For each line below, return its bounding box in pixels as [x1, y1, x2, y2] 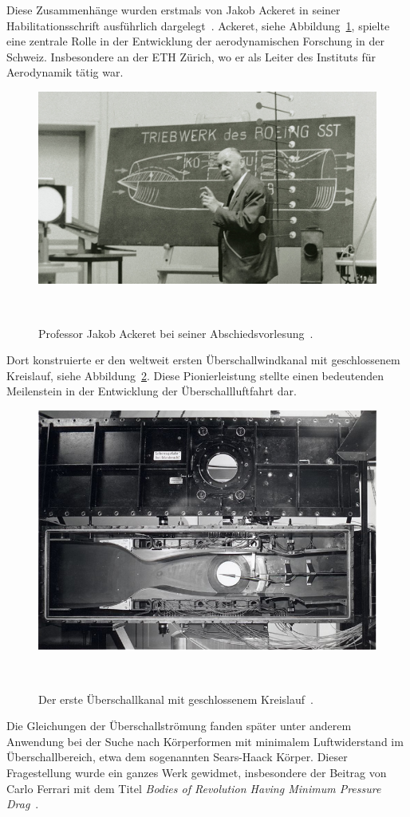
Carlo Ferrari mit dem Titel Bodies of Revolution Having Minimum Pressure [6, 780, 381, 796]
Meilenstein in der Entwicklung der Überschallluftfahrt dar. [6, 383, 297, 399]
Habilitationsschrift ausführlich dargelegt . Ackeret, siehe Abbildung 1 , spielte [6, 17, 390, 33]
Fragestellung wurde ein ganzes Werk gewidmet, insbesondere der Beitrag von [6, 764, 387, 780]
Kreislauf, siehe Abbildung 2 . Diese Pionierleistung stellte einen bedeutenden [6, 367, 384, 383]
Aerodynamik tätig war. [6, 64, 124, 81]
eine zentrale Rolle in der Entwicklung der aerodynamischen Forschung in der [6, 33, 384, 49]
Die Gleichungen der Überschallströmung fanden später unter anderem [6, 717, 352, 734]
